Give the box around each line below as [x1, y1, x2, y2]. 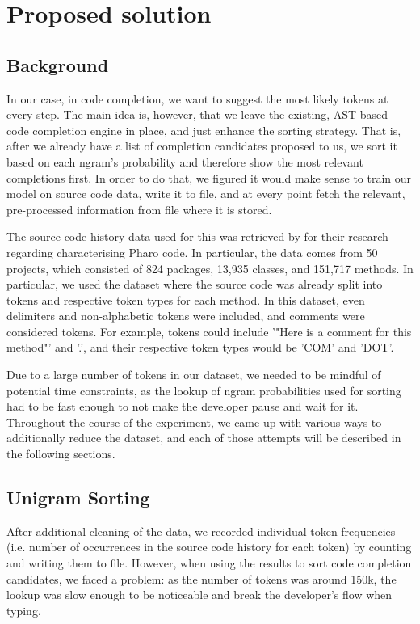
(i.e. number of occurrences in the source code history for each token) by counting [6, 538, 412, 555]
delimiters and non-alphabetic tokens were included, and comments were [6, 307, 365, 324]
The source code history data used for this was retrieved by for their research [6, 228, 388, 245]
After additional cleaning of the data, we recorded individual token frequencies [6, 522, 396, 539]
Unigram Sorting [6, 485, 150, 510]
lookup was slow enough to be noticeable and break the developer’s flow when [6, 586, 393, 603]
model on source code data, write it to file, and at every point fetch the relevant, [6, 185, 405, 202]
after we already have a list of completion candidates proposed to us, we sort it [6, 137, 397, 154]
